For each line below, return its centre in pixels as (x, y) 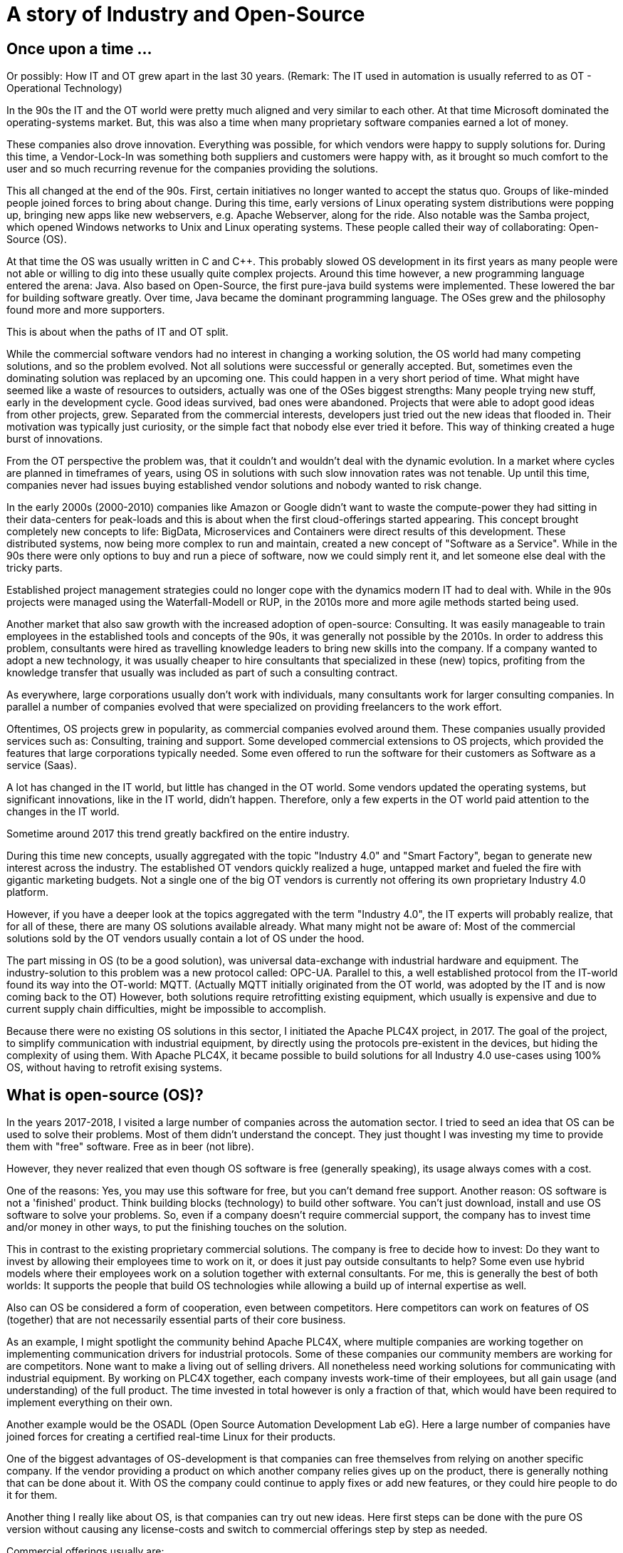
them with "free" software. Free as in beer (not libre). (130, 1147)
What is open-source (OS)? (105, 1095)
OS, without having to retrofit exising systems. (115, 1068)
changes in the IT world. (63, 812)
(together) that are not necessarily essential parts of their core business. (176, 1320)
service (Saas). (42, 765)
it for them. (32, 1495)
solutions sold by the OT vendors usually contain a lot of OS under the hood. (185, 939)
